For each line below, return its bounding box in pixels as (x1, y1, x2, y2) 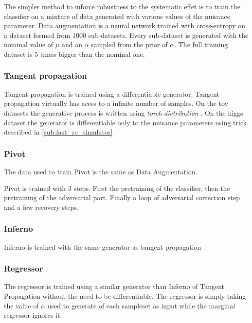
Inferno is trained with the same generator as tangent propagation (4, 241, 201, 252)
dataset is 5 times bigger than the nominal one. (4, 49, 145, 59)
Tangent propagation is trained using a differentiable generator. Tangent (4, 88, 219, 99)
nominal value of (4, 39, 54, 50)
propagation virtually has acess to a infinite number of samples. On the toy (4, 98, 228, 108)
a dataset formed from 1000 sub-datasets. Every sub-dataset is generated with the (4, 30, 249, 40)
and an (61, 39, 82, 50)
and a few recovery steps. (4, 202, 79, 212)
